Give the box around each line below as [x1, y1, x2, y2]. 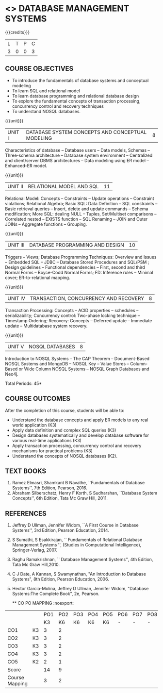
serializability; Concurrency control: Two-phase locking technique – [5, 313, 140, 318]
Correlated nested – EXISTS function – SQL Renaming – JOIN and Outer [5, 216, 148, 222]
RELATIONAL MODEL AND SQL [28, 183, 99, 190]
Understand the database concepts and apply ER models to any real [12, 417, 148, 423]
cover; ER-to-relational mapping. [5, 275, 70, 280]
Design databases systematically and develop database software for [12, 432, 149, 438]
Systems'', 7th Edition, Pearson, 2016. [12, 485, 87, 491]
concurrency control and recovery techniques [12, 103, 104, 109]
